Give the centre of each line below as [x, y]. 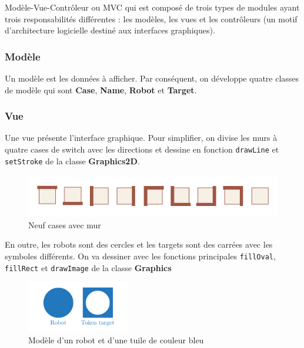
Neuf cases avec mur [65, 224]
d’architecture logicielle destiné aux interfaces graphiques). [110, 30]
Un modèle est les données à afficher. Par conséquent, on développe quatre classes [152, 78]
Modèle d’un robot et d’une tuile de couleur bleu [116, 340]
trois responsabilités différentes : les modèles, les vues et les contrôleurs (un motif [151, 18]
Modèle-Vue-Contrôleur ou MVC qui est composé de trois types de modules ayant [152, 7]
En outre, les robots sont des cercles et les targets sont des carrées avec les [139, 244]
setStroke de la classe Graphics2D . [72, 161]
